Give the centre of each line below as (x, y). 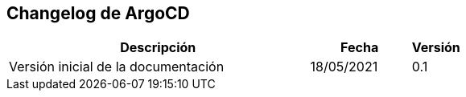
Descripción (158, 48)
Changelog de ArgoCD (98, 13)
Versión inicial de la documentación (117, 67)
